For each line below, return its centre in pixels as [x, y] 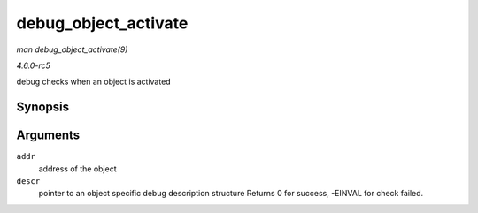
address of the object [77, 169]
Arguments [48, 136]
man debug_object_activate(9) [72, 49]
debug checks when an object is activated [94, 82]
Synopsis [43, 107]
